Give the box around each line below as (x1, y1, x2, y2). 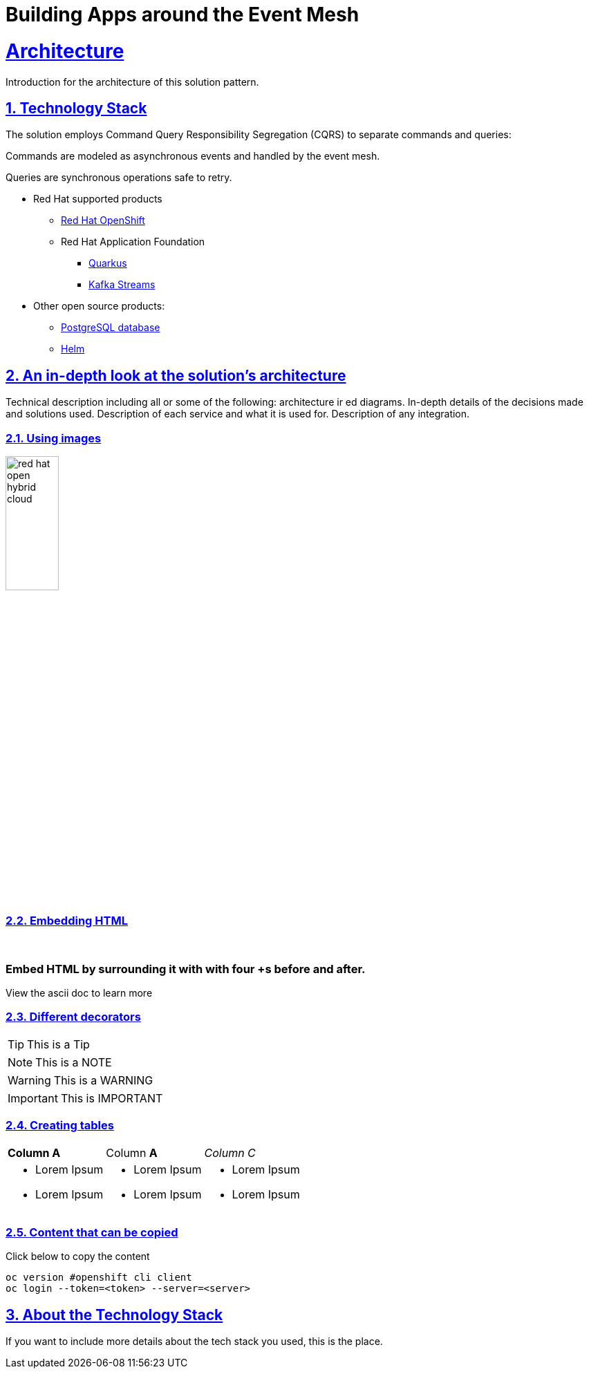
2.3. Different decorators (6, 1010, 141, 1024)
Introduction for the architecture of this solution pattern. (6, 75, 259, 88)
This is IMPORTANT (60, 1091, 163, 1105)
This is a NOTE (35, 1055, 112, 1069)
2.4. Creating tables (6, 1118, 114, 1133)
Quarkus (88, 257, 127, 270)
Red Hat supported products (33, 193, 162, 205)
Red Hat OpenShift (61, 214, 145, 227)
